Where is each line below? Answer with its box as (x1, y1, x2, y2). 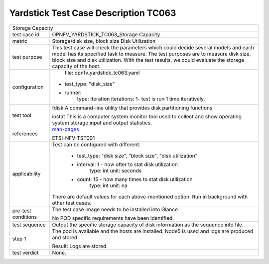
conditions (12, 213, 37, 220)
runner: (64, 89, 82, 96)
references (12, 130, 38, 137)
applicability (12, 170, 41, 177)
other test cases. (52, 199, 92, 206)
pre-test (12, 207, 32, 214)
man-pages (52, 126, 79, 133)
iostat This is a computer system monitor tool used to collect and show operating (52, 113, 242, 120)
